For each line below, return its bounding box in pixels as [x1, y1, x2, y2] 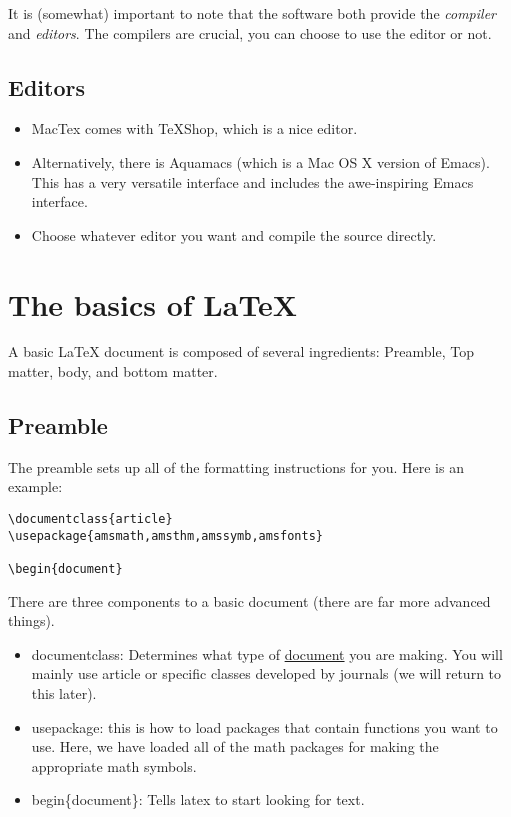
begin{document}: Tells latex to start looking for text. [31, 789, 365, 810]
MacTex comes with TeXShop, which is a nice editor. [31, 118, 358, 139]
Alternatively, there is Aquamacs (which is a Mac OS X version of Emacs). [31, 151, 490, 172]
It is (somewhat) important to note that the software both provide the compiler [8, 3, 496, 23]
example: [8, 476, 63, 497]
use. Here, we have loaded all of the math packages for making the [31, 736, 439, 757]
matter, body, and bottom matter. [8, 361, 218, 382]
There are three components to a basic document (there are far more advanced [8, 590, 491, 611]
